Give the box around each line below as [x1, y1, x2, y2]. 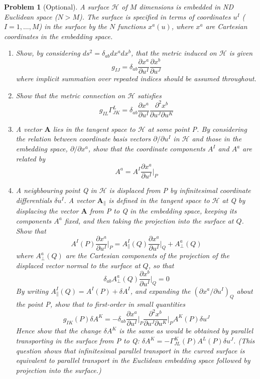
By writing [16, 285, 49, 296]
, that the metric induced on [131, 48, 217, 58]
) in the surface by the [39, 21, 107, 32]
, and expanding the [130, 285, 191, 296]
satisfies [138, 90, 162, 100]
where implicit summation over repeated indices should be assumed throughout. [16, 73, 256, 84]
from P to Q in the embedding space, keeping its [89, 206, 237, 216]
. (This [233, 335, 255, 346]
